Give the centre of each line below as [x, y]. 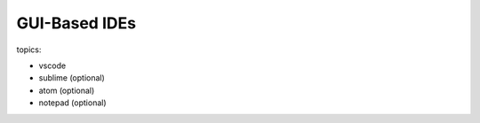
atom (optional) [67, 90]
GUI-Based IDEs [76, 23]
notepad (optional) [72, 103]
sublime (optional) [72, 78]
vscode [52, 65]
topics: [29, 50]
